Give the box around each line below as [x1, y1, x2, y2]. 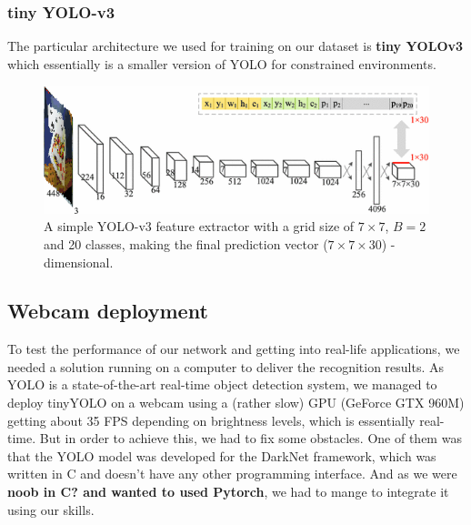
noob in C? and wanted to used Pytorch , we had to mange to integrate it [7, 482, 449, 501]
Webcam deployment [7, 297, 208, 325]
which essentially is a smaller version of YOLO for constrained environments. [7, 54, 436, 73]
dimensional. [44, 252, 114, 271]
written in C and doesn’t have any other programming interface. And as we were [7, 464, 457, 483]
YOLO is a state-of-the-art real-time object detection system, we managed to [7, 375, 437, 394]
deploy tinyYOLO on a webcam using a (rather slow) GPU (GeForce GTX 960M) [7, 393, 465, 412]
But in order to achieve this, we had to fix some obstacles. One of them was [39, 429, 462, 448]
